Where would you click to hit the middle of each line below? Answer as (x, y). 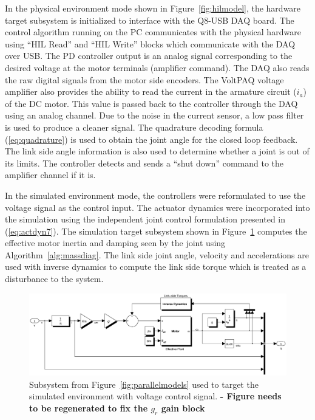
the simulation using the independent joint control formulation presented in (145, 219)
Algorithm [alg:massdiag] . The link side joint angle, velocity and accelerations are (157, 254)
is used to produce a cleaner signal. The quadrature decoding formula (134, 127)
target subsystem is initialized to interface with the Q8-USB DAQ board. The (150, 20)
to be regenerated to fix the (89, 408)
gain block (183, 408)
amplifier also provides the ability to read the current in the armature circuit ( (151, 91)
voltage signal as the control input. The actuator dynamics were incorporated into (157, 207)
